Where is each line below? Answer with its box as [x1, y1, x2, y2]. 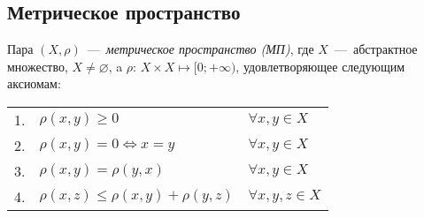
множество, [7, 56, 68, 75]
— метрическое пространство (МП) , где [87, 40, 314, 58]
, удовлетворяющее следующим [235, 56, 405, 75]
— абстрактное [334, 40, 418, 58]
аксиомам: [7, 74, 61, 93]
